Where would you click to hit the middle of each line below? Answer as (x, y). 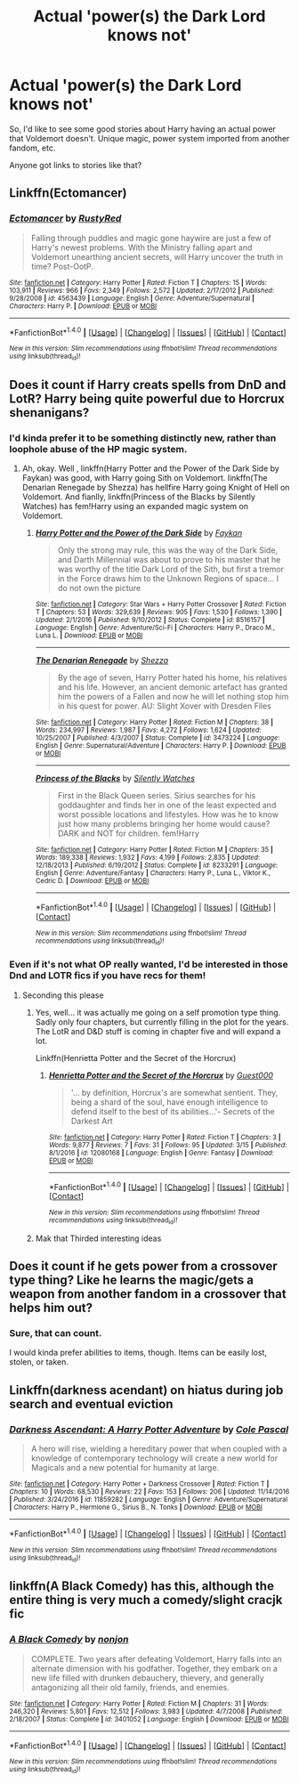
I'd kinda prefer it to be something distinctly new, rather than (143, 438)
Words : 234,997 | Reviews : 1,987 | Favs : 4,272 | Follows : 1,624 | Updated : (148, 730)
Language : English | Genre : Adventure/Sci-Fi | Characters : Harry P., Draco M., (155, 628)
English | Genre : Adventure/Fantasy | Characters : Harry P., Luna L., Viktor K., (153, 873)
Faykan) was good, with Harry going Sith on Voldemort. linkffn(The (145, 478)
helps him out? (51, 1307)
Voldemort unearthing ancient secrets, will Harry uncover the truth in (157, 256)
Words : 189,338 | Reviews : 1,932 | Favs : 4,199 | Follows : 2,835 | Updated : (148, 858)
